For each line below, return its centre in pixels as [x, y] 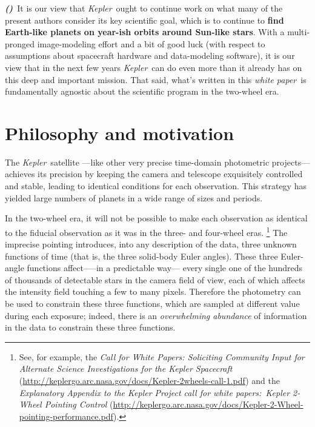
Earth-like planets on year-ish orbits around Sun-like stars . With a [145, 32]
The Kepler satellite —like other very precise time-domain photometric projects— [157, 162]
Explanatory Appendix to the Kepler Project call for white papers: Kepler [154, 392]
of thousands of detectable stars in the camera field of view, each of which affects [155, 279]
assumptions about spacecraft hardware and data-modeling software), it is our [150, 55]
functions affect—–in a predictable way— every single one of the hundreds [165, 268]
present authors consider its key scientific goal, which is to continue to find [144, 20]
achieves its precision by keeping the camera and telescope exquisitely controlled [154, 174]
